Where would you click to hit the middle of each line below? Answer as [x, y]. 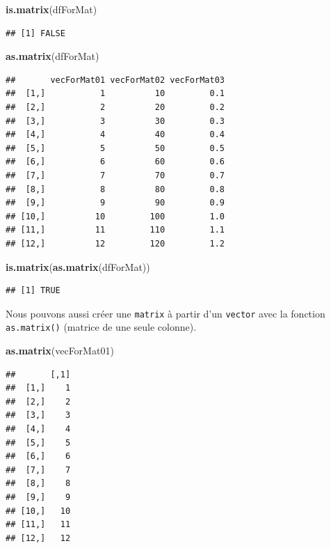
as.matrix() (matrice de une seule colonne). [101, 327]
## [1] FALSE [35, 33]
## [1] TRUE [33, 291]
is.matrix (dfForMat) [51, 9]
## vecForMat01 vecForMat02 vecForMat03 [115, 80]
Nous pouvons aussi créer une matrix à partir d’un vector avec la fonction [165, 313]
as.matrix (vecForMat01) [60, 350]
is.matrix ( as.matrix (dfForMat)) [78, 266]
